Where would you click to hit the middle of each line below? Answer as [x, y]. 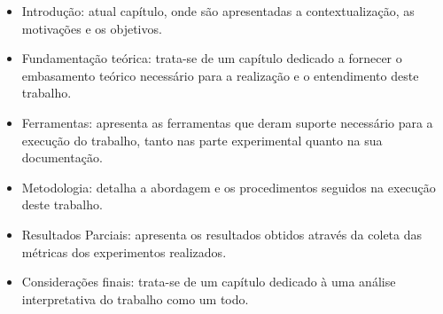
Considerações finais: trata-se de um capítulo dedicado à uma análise [209, 282]
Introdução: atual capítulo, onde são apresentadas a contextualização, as [218, 11]
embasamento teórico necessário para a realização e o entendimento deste [220, 75]
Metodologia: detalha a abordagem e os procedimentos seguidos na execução [229, 187]
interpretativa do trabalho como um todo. [135, 298]
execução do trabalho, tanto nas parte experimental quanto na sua [202, 140]
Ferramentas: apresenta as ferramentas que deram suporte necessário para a [227, 122]
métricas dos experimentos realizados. [124, 251]
